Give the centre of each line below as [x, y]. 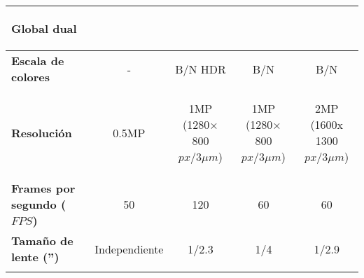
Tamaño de [42, 241]
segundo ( [39, 204]
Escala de [38, 61]
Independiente [129, 249]
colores [30, 77]
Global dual [44, 28]
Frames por [43, 188]
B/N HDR [201, 69]
